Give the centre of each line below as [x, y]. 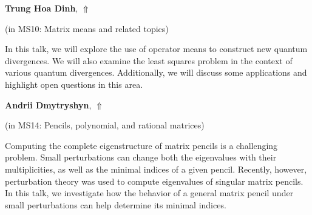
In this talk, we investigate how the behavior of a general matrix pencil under [149, 193]
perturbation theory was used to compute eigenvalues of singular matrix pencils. [154, 181]
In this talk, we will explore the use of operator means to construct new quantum [156, 49]
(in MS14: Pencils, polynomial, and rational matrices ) [105, 125]
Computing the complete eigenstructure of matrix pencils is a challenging [141, 145]
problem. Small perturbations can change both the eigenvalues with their [141, 157]
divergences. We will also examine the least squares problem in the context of [149, 60]
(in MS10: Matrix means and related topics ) [87, 28]
